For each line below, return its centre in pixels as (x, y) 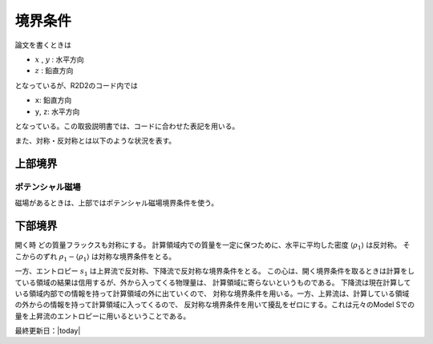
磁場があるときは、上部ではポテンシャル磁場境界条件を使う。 (117, 203)
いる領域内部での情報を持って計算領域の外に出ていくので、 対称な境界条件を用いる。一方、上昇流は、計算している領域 (212, 293)
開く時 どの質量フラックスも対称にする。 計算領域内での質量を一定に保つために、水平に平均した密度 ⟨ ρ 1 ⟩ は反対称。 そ (212, 246)
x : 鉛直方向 (53, 100)
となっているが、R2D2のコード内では (76, 85)
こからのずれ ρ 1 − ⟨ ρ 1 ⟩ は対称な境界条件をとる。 (95, 257)
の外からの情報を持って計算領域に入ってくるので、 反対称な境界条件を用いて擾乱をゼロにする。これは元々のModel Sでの (215, 305)
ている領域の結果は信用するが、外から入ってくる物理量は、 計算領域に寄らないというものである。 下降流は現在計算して (213, 282)
